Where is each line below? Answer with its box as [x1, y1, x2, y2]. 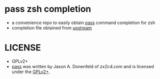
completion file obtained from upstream [11, 25, 92, 30]
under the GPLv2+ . [11, 69, 50, 75]
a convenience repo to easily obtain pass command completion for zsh [11, 20, 156, 26]
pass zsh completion [4, 3, 91, 15]
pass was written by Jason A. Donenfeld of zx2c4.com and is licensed [11, 63, 154, 69]
